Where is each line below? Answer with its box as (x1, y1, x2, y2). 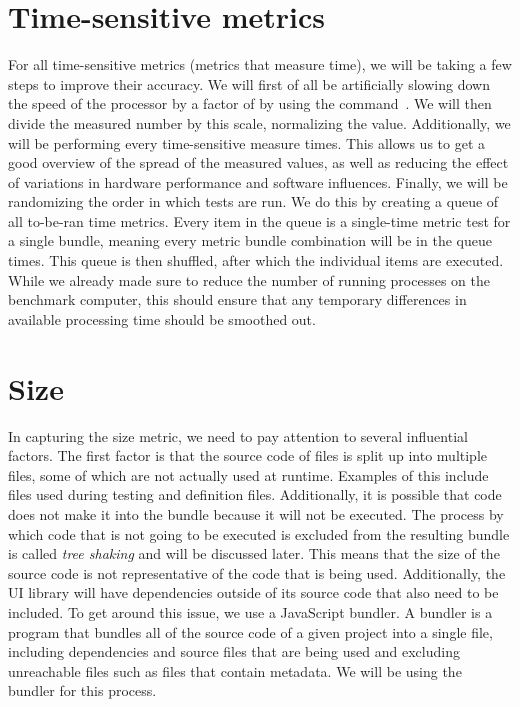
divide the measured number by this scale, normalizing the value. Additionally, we (8, 112, 511, 133)
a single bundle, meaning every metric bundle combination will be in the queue (8, 230, 492, 251)
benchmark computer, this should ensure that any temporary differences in (8, 289, 467, 310)
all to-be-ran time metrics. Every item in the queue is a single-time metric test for (8, 210, 511, 231)
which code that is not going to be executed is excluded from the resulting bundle (8, 523, 510, 544)
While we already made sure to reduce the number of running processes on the (8, 269, 490, 290)
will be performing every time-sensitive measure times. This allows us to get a (8, 132, 486, 153)
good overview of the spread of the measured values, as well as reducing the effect (8, 152, 509, 173)
